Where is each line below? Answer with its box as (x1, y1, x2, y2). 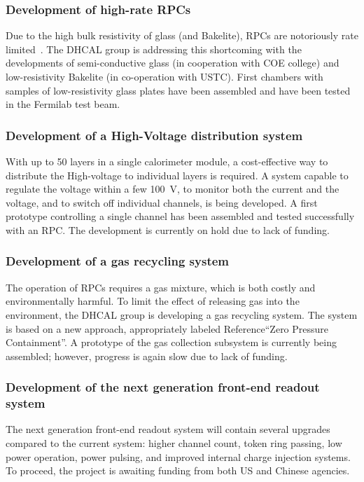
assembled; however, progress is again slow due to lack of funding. (6, 348, 288, 363)
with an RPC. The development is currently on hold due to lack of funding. (6, 222, 330, 237)
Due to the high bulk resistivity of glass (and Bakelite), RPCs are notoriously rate (6, 28, 358, 43)
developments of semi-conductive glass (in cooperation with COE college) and (6, 55, 339, 70)
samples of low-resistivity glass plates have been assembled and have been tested (6, 83, 351, 97)
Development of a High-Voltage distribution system (6, 126, 303, 144)
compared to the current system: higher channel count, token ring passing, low (6, 436, 342, 450)
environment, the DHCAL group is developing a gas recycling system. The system (6, 307, 358, 322)
